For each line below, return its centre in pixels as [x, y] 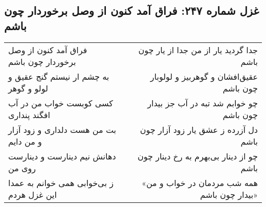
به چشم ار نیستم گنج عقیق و [59, 76]
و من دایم [25, 141]
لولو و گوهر [28, 88]
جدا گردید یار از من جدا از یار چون [198, 50]
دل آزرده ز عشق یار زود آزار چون [199, 129]
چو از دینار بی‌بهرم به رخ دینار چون [198, 156]
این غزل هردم [32, 194]
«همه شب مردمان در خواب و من [200, 182]
